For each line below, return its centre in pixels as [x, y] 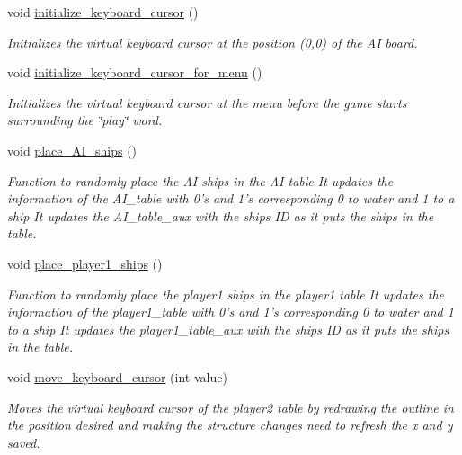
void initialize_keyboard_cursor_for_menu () [135, 72]
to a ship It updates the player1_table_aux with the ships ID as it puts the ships [228, 329]
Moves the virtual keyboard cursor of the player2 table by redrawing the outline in [231, 407]
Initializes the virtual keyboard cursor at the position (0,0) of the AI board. [213, 42]
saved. [24, 442]
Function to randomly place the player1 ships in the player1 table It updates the [226, 294]
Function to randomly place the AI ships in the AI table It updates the [200, 180]
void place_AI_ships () [72, 150]
